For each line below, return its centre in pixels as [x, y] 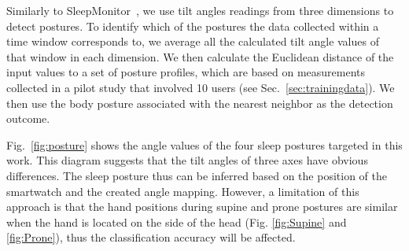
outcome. [28, 118]
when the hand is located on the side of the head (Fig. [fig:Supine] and [177, 221]
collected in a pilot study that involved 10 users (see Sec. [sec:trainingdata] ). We [201, 87]
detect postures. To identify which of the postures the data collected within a [193, 26]
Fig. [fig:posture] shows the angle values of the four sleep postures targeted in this [204, 144]
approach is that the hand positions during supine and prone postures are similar [202, 207]
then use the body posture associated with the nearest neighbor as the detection [200, 103]
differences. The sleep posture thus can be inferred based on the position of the [197, 175]
